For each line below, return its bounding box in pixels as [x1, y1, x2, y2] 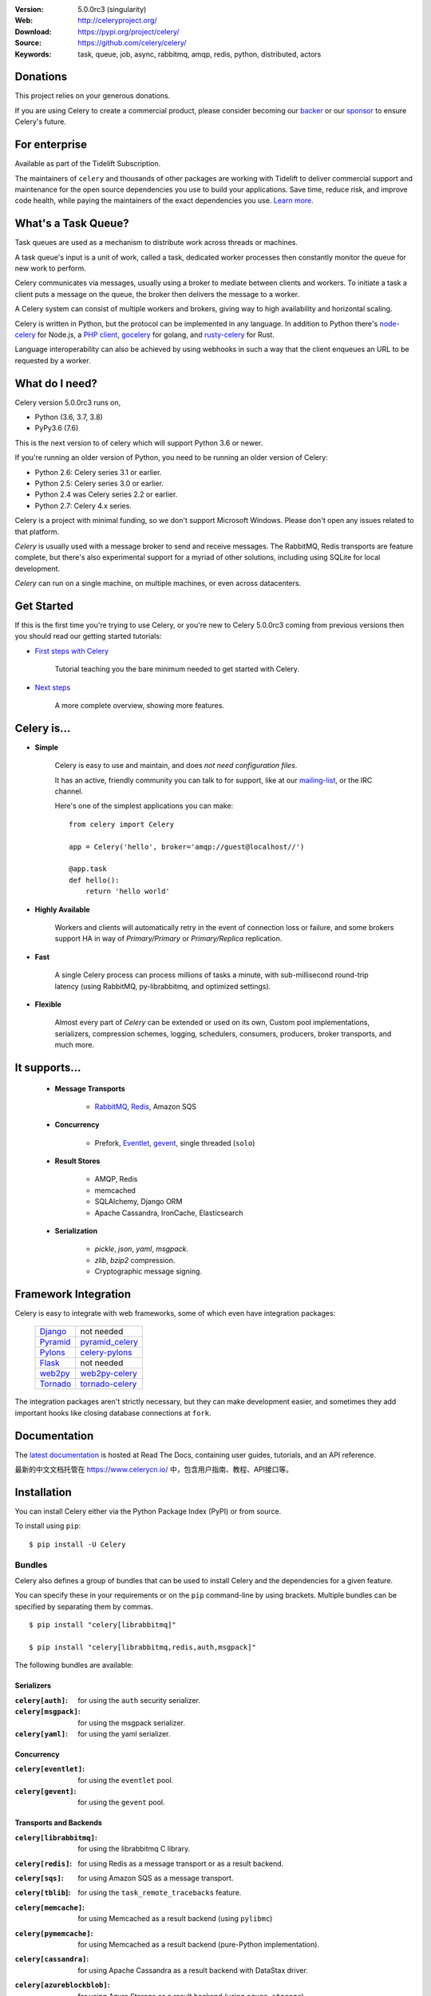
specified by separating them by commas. [14, 1602, 153, 1611]
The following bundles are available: [14, 1661, 133, 1670]
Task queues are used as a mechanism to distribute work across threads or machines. [14, 238, 299, 248]
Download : [14, 26, 52, 36]
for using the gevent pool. [77, 1797, 165, 1808]
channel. [54, 786, 84, 796]
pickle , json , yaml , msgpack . [94, 1244, 189, 1253]
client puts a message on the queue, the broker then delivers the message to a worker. [14, 289, 300, 299]
